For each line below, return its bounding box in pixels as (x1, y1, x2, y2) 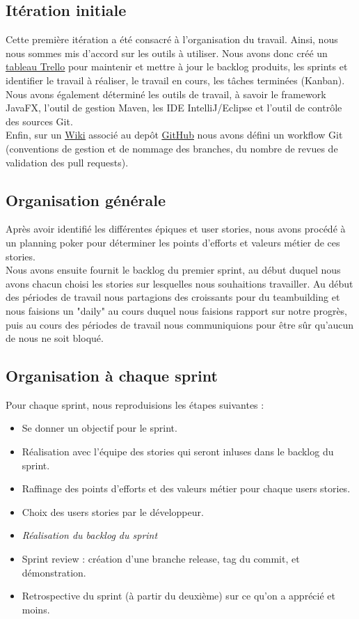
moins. (22, 602, 50, 616)
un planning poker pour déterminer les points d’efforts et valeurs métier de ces (6, 235, 340, 249)
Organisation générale (6, 189, 166, 210)
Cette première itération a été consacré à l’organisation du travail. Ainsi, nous (6, 32, 338, 47)
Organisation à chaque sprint (6, 365, 218, 386)
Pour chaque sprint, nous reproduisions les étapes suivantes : (6, 397, 264, 412)
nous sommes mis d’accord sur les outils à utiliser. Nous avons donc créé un (6, 45, 328, 60)
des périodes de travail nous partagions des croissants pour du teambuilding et (6, 290, 340, 304)
